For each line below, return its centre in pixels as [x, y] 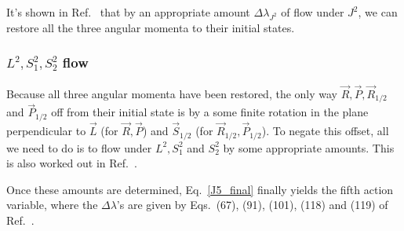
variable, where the [52, 205]
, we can [378, 12]
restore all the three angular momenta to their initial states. [151, 27]
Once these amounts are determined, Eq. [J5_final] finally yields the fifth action [200, 189]
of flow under [313, 12]
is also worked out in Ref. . [72, 163]
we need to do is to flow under [79, 147]
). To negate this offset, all [325, 131]
